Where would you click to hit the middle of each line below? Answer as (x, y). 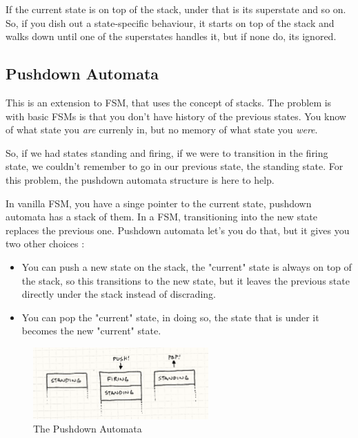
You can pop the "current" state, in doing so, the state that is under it (170, 317)
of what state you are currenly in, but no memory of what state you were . (162, 130)
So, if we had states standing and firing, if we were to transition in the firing (167, 152)
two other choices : (45, 244)
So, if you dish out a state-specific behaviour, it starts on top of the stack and (170, 22)
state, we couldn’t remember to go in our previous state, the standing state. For (175, 166)
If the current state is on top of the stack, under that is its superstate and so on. (176, 9)
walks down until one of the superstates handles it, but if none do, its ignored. (171, 36)
